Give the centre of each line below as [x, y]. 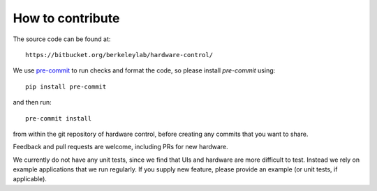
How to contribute [66, 18]
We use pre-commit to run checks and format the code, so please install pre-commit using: [144, 70]
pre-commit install [59, 118]
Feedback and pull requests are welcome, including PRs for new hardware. [120, 147]
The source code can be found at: [62, 39]
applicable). [30, 179]
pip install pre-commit [66, 86]
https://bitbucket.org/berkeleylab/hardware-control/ [119, 55]
